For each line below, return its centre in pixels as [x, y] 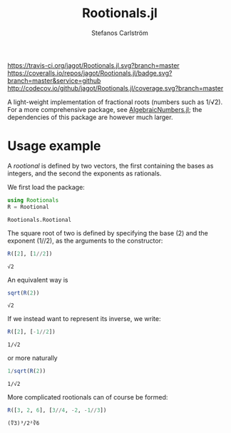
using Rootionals [33, 200]
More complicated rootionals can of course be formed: [88, 397]
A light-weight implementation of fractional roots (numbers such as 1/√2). [115, 102]
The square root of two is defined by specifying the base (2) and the [108, 233]
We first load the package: [46, 187]
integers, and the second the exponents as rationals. [84, 173]
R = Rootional [29, 207]
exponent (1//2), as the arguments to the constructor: [85, 240]
